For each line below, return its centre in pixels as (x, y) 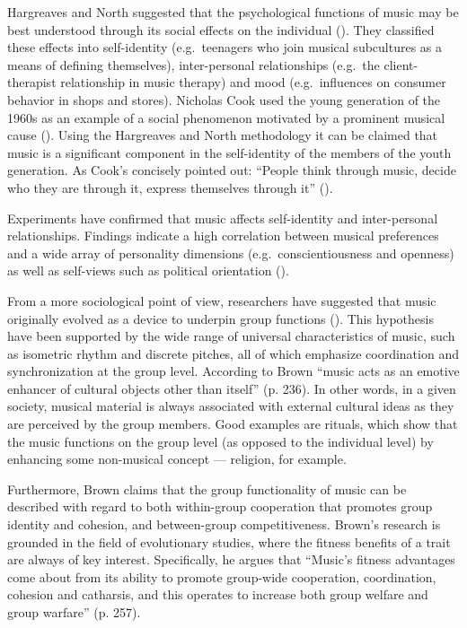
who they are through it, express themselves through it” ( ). (170, 187)
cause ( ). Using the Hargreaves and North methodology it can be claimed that (223, 135)
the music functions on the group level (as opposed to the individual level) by (220, 441)
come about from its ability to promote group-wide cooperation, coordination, (222, 576)
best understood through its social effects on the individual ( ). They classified (221, 29)
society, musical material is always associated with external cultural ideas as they (231, 406)
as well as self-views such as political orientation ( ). (148, 270)
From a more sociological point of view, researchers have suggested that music (222, 300)
